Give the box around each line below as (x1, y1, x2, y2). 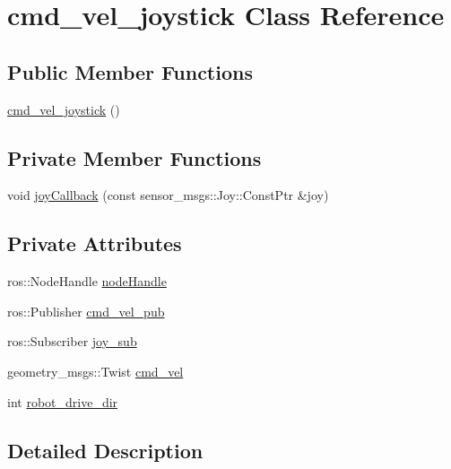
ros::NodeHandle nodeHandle (7, 272, 167, 291)
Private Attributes (7, 230, 182, 257)
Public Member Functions (7, 57, 253, 85)
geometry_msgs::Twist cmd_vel (7, 361, 184, 380)
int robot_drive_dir (7, 392, 118, 411)
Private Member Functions (7, 143, 262, 171)
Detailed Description (7, 436, 204, 464)
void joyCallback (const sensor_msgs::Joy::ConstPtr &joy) (7, 186, 329, 204)
